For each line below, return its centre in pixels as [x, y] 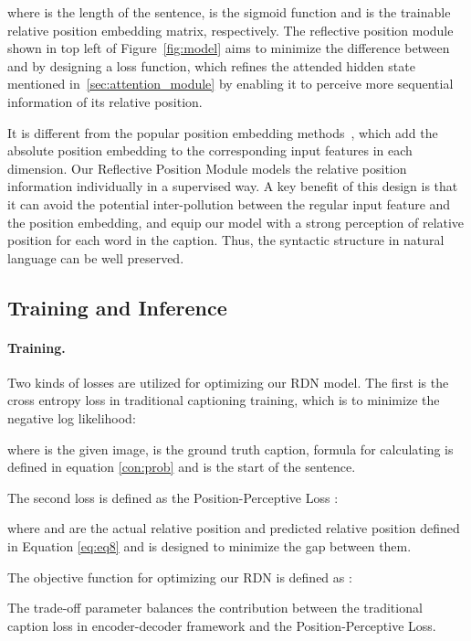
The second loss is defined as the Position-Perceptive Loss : [173, 497]
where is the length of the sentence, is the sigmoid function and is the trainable [229, 12]
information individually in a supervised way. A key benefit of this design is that [233, 186]
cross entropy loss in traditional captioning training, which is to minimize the [224, 400]
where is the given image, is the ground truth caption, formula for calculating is [230, 449]
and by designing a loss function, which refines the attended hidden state [211, 65]
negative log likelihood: [72, 418]
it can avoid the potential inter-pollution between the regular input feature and [229, 203]
